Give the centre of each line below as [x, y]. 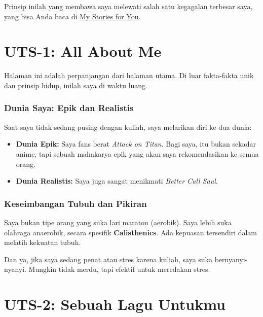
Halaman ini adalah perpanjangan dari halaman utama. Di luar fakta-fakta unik [129, 75]
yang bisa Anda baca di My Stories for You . [72, 16]
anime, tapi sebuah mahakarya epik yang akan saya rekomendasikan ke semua [137, 153]
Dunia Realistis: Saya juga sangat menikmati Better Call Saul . [117, 181]
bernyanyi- [231, 259]
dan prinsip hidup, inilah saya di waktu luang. [76, 85]
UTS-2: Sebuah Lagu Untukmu [115, 304]
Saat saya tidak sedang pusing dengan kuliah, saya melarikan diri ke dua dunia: [128, 127]
